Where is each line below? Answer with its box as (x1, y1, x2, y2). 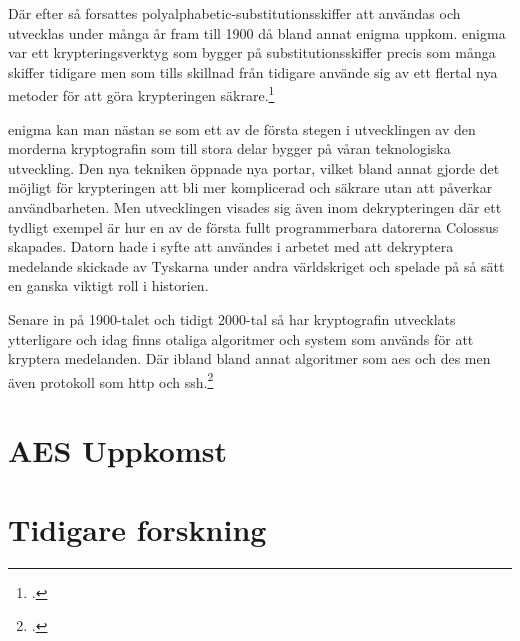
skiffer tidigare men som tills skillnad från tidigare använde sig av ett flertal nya (8, 61, 498, 82)
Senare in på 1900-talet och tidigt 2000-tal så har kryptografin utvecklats (8, 308, 456, 329)
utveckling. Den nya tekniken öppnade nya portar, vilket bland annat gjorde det (8, 157, 500, 178)
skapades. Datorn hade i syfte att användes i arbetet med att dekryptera (8, 236, 454, 257)
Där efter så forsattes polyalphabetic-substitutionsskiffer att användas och (8, 3, 461, 23)
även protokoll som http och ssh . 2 (8, 368, 214, 392)
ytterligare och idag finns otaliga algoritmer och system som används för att (8, 328, 474, 349)
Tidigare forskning (8, 508, 267, 549)
